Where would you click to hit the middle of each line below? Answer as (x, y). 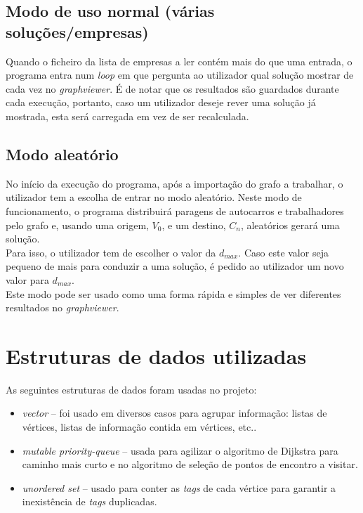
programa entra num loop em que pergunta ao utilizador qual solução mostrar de (180, 75)
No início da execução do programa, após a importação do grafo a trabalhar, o (174, 183)
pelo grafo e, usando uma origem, (77, 225)
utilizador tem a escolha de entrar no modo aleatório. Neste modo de (154, 197)
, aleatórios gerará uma (290, 225)
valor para (27, 279)
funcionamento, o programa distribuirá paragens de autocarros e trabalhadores (175, 210)
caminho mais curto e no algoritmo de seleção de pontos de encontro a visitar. (190, 464)
